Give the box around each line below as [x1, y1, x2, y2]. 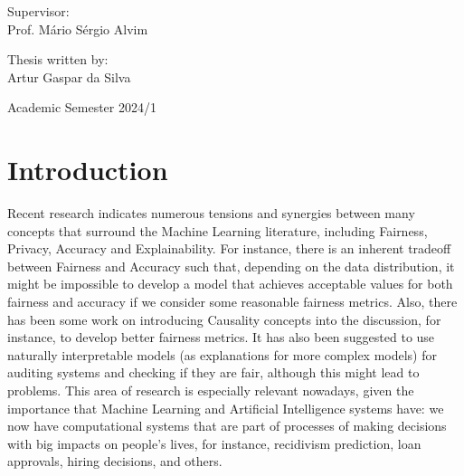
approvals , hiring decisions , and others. [7, 452, 223, 471]
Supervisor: [7, 2, 70, 20]
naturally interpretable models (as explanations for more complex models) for [7, 345, 438, 364]
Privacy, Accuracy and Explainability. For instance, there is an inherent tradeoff [7, 239, 451, 258]
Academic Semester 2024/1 [7, 98, 156, 117]
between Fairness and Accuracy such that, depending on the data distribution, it [7, 256, 455, 275]
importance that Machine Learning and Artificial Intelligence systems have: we [7, 398, 444, 417]
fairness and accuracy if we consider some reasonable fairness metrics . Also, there [7, 292, 458, 311]
